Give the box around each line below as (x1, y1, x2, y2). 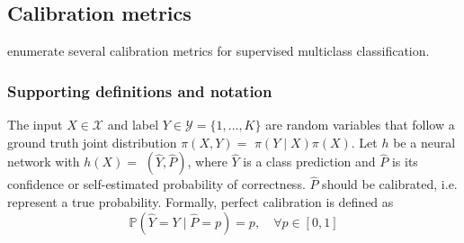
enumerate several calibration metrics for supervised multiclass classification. (7, 41, 430, 60)
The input (7, 115, 63, 134)
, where (187, 152, 228, 171)
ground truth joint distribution (7, 132, 177, 151)
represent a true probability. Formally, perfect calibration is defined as (7, 193, 394, 211)
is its (391, 152, 418, 171)
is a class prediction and (243, 152, 376, 171)
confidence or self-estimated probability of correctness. (7, 175, 306, 193)
